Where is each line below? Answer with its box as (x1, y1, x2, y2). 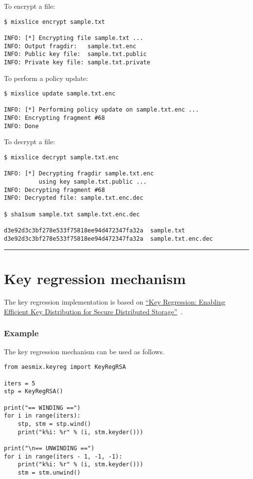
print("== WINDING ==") (4, 404, 81, 411)
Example (4, 327, 39, 339)
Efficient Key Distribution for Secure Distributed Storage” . (4, 306, 183, 316)
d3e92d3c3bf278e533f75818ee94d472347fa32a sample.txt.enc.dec (4, 235, 213, 242)
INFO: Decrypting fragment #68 (4, 186, 105, 193)
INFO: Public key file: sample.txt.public (4, 51, 147, 58)
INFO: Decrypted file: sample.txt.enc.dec (4, 194, 144, 202)
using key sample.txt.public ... (38, 178, 147, 185)
